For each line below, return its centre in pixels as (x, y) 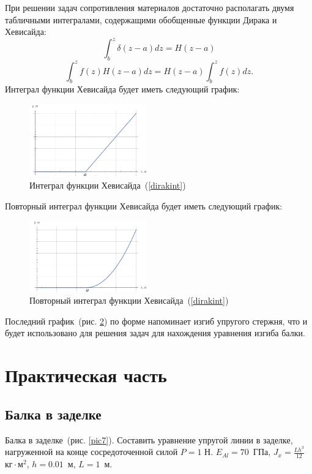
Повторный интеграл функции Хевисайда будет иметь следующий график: (144, 205)
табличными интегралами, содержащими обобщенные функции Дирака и (141, 19)
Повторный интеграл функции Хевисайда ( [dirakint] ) (129, 300)
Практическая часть (86, 375)
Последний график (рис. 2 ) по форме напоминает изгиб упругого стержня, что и (156, 321)
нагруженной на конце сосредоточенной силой (91, 452)
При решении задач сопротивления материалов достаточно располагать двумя (150, 7)
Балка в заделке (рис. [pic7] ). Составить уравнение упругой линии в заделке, (149, 439)
